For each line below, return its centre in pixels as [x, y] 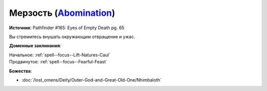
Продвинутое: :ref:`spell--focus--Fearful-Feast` [58, 62]
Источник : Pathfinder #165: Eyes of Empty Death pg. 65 [67, 28]
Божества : [21, 71]
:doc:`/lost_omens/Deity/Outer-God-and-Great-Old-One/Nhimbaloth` [91, 80]
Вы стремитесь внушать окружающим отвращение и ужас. [72, 37]
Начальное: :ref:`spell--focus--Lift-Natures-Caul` [60, 55]
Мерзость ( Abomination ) [62, 13]
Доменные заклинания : [35, 46]
